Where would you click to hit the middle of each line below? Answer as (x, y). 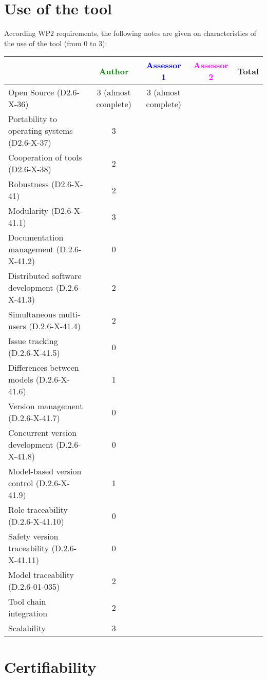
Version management (46, 406)
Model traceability (41, 575)
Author (114, 71)
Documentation (36, 237)
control (21, 483)
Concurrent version (43, 433)
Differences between (44, 368)
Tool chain (27, 602)
